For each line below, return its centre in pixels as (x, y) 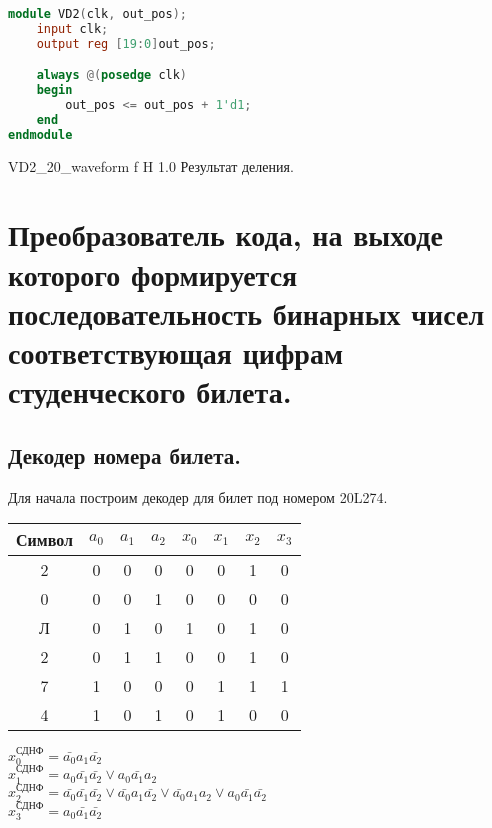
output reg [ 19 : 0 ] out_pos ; (126, 43)
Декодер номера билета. (124, 454)
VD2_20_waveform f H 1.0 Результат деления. (151, 165)
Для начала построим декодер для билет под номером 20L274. (198, 496)
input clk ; (72, 28)
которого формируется (153, 273)
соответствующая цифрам (175, 352)
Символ (44, 540)
